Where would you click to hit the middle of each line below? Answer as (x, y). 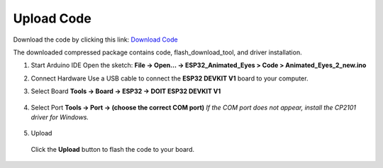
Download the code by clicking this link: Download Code (95, 40)
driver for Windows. (60, 117)
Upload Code (52, 18)
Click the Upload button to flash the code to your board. (113, 149)
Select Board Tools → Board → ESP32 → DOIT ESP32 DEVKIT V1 (126, 91)
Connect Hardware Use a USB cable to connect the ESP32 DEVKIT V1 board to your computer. (170, 78)
